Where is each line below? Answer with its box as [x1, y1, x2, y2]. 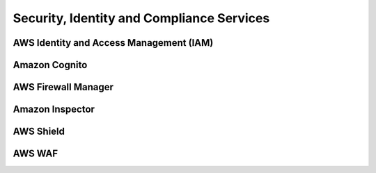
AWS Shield [13, 126, 65, 138]
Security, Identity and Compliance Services [13, 10, 270, 26]
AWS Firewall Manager [13, 81, 114, 93]
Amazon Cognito [13, 59, 88, 71]
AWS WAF [13, 148, 58, 160]
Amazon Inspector [13, 104, 95, 115]
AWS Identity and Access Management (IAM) [13, 37, 214, 49]
